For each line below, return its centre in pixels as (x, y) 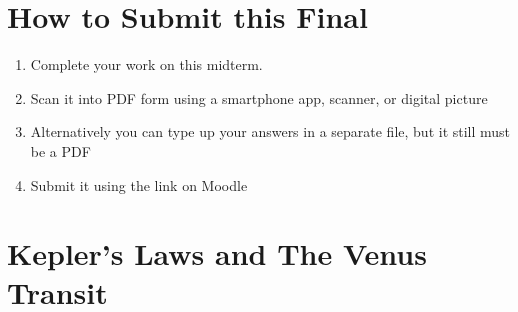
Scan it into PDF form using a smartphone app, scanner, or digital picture (259, 97)
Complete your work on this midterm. (146, 64)
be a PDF (60, 150)
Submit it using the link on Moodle (139, 184)
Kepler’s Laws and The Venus (217, 253)
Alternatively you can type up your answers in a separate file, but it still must (270, 131)
